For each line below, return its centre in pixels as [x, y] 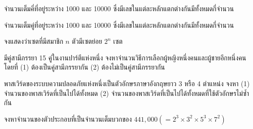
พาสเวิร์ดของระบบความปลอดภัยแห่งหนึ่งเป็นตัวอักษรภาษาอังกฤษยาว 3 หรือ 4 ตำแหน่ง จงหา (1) [127, 83]
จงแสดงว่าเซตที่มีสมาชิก [34, 41]
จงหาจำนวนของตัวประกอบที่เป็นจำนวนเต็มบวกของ [68, 119]
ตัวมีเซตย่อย [87, 41]
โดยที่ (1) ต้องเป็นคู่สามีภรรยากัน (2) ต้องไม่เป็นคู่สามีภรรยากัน [85, 67]
